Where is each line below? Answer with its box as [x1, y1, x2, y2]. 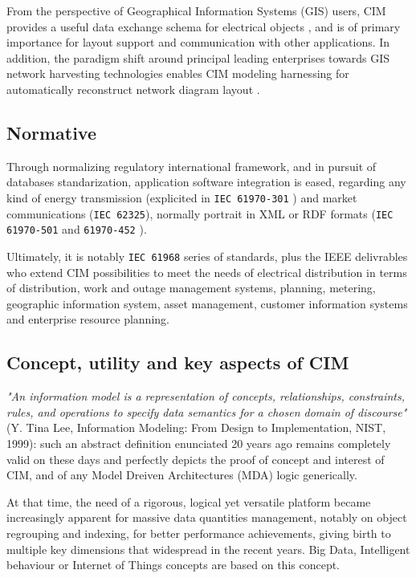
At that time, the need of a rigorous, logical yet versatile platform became [6, 493, 371, 510]
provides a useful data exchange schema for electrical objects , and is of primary [6, 18, 401, 35]
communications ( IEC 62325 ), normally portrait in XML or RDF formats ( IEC [6, 205, 394, 222]
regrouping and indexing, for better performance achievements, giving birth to [6, 524, 391, 541]
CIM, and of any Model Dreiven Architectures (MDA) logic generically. [6, 466, 357, 483]
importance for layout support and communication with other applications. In [6, 34, 390, 51]
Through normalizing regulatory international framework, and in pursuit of [6, 157, 377, 174]
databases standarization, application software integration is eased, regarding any [6, 173, 406, 190]
